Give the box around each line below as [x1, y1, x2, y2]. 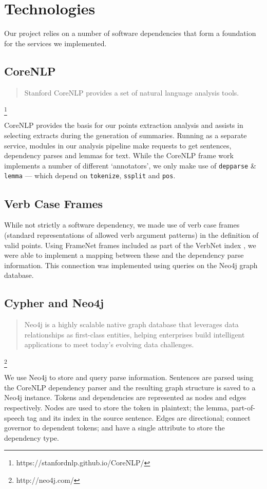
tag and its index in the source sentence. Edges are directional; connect [27, 412, 251, 423]
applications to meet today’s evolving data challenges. [24, 339, 194, 350]
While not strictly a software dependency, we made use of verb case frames [4, 219, 240, 230]
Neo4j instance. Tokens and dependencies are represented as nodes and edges [4, 392, 246, 403]
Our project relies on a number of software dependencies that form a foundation [4, 28, 256, 39]
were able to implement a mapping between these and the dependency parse [4, 250, 244, 260]
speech [4, 412, 25, 423]
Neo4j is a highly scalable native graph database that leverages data [24, 319, 239, 330]
